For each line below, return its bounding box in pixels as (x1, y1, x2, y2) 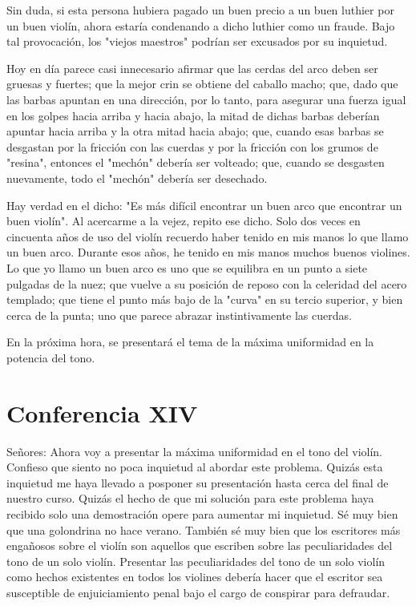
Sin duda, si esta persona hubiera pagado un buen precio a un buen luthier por (6, 2, 394, 18)
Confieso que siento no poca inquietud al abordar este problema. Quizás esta (6, 459, 383, 475)
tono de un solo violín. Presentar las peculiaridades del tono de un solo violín (6, 552, 386, 569)
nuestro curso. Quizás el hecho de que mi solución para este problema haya (6, 490, 374, 507)
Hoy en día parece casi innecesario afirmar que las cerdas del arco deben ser (6, 59, 378, 76)
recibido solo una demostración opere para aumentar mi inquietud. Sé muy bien (6, 505, 398, 522)
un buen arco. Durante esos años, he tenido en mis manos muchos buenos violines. (6, 244, 410, 261)
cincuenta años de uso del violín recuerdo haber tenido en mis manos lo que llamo (6, 228, 409, 244)
